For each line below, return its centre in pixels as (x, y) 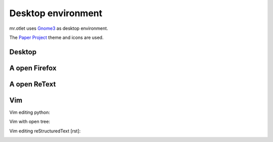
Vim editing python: (30, 112)
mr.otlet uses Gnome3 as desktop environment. (59, 28)
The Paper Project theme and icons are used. (56, 37)
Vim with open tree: (30, 122)
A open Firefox (33, 68)
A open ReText (33, 84)
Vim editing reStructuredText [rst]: (45, 131)
